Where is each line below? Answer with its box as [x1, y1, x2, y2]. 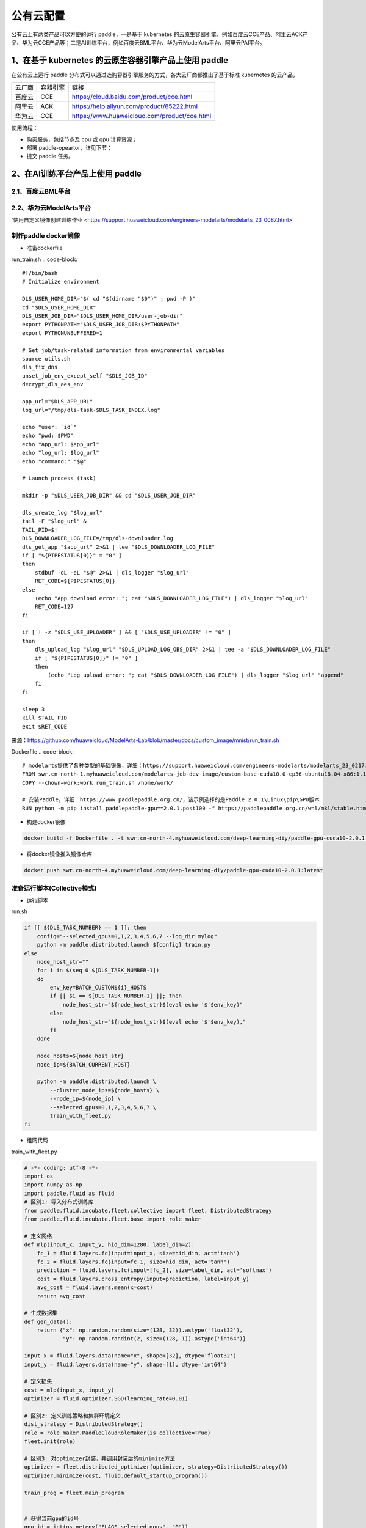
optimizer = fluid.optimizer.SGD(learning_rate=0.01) [24, 1395, 188, 1402]
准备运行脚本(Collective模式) [11, 884, 97, 892]
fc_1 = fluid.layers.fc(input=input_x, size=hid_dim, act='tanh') [37, 1250, 240, 1257]
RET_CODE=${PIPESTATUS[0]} [34, 578, 116, 585]
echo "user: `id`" [22, 424, 77, 431]
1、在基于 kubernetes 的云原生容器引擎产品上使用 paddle [11, 55, 229, 65]
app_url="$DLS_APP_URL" [22, 398, 93, 405]
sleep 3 [22, 706, 45, 713]
